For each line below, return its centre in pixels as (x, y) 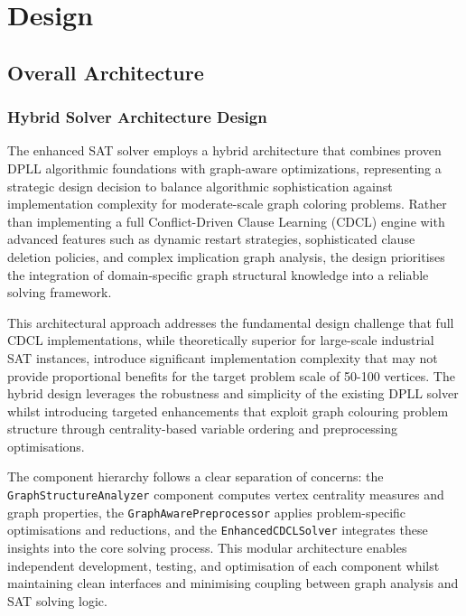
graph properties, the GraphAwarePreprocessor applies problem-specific (207, 512)
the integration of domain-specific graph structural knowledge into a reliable (218, 274)
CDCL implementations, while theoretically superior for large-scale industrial (221, 340)
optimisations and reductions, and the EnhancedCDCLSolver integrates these (218, 530)
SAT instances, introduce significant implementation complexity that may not (223, 357)
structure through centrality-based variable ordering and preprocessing (202, 429)
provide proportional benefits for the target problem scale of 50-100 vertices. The (231, 375)
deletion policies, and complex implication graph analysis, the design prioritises (226, 256)
